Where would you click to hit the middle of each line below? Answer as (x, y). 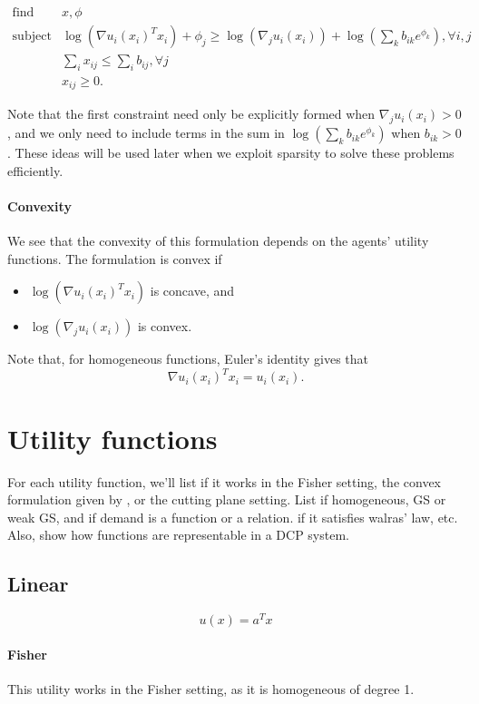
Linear (38, 584)
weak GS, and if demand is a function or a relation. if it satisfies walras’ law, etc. (233, 517)
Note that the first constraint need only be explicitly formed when (191, 114)
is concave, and (192, 291)
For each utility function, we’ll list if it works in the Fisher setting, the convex (224, 481)
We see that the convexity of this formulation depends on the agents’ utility (218, 241)
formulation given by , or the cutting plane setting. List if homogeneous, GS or (227, 499)
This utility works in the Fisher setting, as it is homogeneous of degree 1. (211, 689)
